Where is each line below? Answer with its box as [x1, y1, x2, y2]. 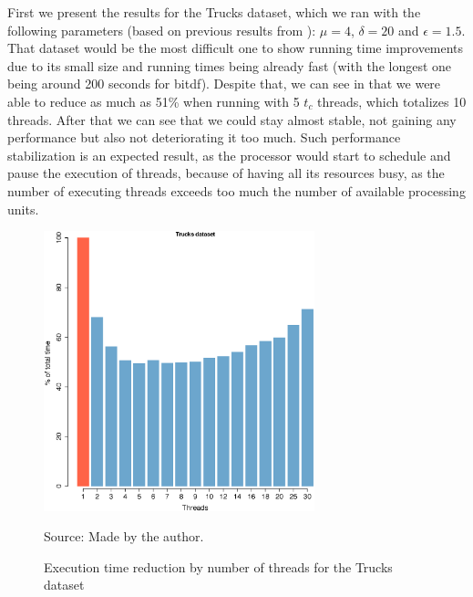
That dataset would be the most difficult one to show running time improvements [7, 38, 464, 58]
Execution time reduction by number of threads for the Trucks [44, 557, 393, 576]
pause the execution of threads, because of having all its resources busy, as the [7, 163, 445, 183]
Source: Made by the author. [44, 527, 204, 546]
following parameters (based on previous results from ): [7, 20, 316, 39]
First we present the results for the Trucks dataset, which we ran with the [7, 3, 421, 21]
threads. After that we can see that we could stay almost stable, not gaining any [7, 110, 457, 129]
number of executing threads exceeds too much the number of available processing [7, 181, 466, 200]
